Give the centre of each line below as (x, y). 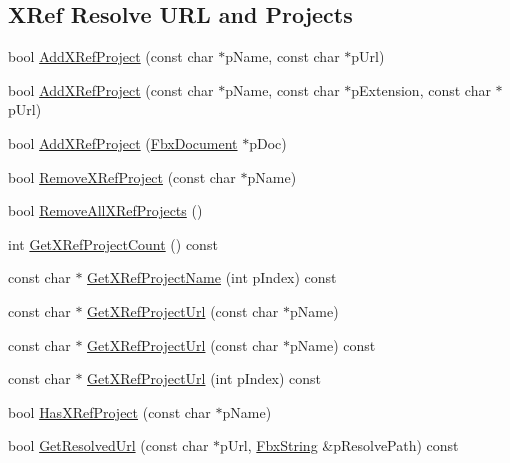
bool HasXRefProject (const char (109, 411)
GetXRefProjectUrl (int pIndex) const (204, 378)
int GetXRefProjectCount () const (113, 243)
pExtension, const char (421, 89)
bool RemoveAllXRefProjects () (105, 210)
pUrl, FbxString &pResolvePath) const (339, 445)
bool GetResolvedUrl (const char (108, 445)
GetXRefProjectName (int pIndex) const (212, 277)
